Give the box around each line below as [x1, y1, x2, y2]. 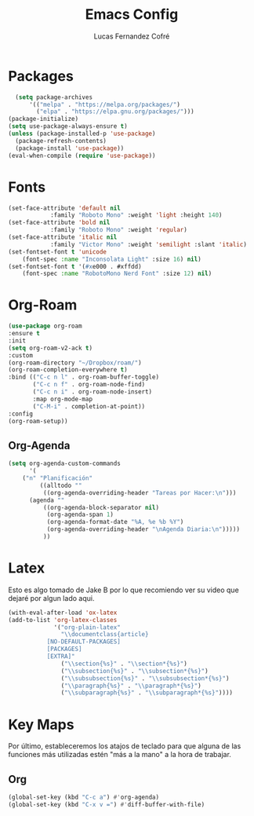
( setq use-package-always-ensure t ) [8, 123, 128, 130]
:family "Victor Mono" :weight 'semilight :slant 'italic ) [49, 240, 247, 248]
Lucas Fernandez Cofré [93, 31, 170, 41]
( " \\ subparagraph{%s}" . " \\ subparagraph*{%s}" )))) [60, 689, 234, 697]
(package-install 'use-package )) [15, 144, 125, 152]
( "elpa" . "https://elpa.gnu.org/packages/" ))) [36, 108, 194, 115]
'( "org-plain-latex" [53, 623, 122, 631]
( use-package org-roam [8, 322, 82, 331]
